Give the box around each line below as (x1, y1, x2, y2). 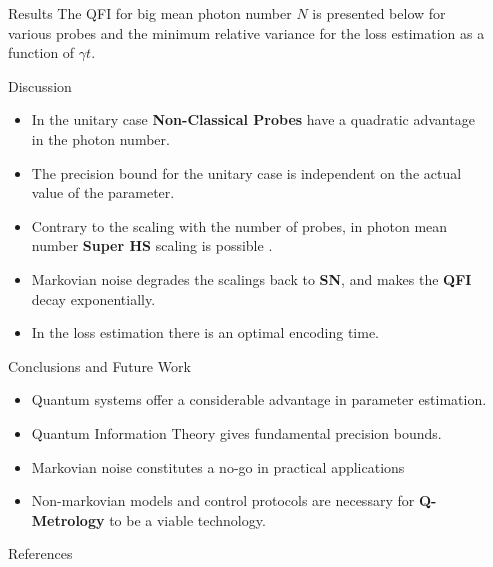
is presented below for (312, 3, 446, 23)
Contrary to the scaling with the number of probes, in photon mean (31, 215, 448, 236)
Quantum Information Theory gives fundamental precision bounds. (31, 422, 442, 443)
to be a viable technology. (109, 509, 266, 530)
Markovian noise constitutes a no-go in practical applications (31, 456, 405, 477)
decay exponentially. (31, 288, 156, 309)
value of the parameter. (31, 182, 175, 203)
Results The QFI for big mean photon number (8, 3, 292, 23)
